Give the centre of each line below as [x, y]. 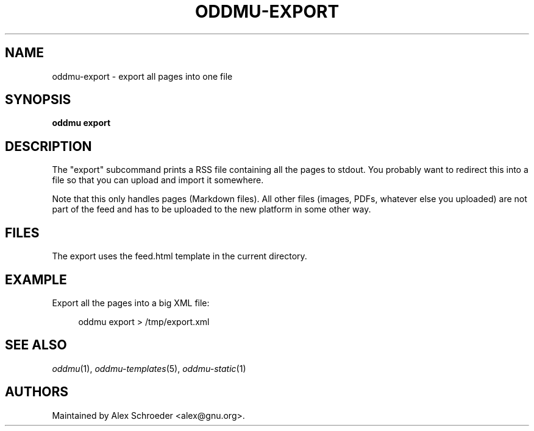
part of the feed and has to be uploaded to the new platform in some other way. [212, 209]
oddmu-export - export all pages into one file [142, 76]
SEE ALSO [36, 345]
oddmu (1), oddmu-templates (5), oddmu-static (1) [149, 368]
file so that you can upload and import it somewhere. [158, 180]
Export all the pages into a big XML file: [131, 303]
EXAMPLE [36, 279]
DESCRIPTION [48, 146]
